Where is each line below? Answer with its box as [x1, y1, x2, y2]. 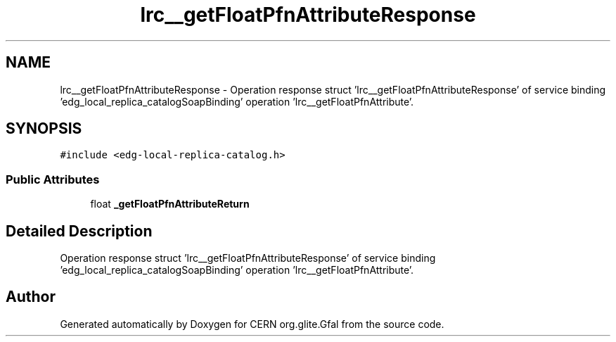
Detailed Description [6, 222, 153, 240]
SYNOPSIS [6, 120, 82, 138]
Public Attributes [6, 172, 100, 186]
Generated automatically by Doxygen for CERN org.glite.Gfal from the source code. [60, 317, 444, 330]
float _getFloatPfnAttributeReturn [90, 198, 250, 210]
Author [6, 288, 56, 306]
